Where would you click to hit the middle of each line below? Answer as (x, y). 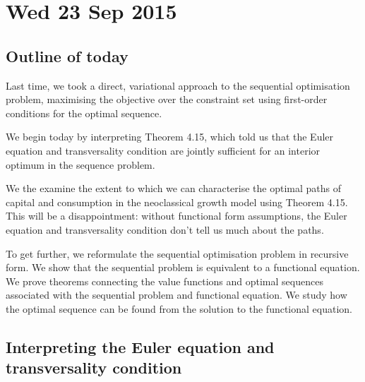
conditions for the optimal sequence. (84, 113)
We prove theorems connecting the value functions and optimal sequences (164, 281)
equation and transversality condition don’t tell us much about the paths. (165, 229)
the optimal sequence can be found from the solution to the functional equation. (179, 308)
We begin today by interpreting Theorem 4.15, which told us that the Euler (170, 137)
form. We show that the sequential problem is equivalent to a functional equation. (183, 267)
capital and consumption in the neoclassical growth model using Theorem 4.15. (177, 202)
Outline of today (67, 55)
